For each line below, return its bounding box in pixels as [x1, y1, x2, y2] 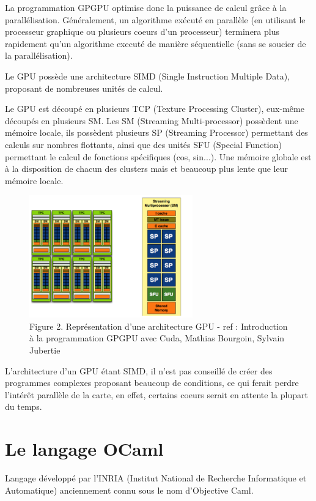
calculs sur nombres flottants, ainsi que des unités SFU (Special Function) [5, 138, 282, 150]
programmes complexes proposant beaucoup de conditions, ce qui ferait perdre [5, 376, 299, 389]
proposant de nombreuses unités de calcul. [5, 81, 163, 94]
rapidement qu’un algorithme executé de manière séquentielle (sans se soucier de [5, 37, 306, 50]
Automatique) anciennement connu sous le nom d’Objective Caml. [5, 483, 254, 496]
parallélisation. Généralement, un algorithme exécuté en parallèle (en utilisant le [5, 13, 306, 26]
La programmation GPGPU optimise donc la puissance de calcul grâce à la [5, 1, 287, 13]
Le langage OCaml [5, 436, 164, 461]
